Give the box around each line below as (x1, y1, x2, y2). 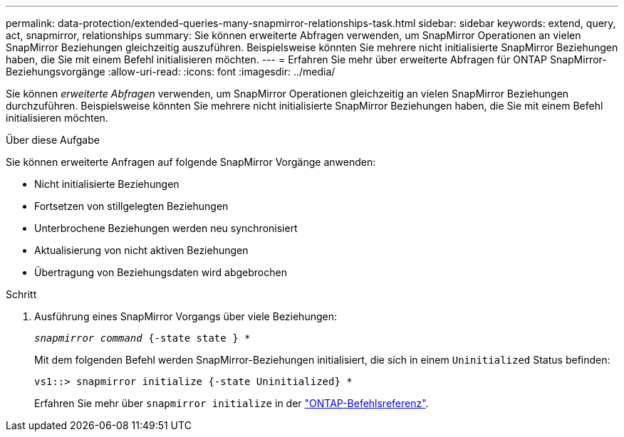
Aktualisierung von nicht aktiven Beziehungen (34, 244, 249, 256)
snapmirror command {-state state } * (34, 332, 251, 344)
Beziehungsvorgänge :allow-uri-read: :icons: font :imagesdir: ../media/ (6, 65, 336, 78)
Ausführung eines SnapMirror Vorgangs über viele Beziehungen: (34, 310, 338, 322)
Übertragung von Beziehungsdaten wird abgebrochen (34, 266, 287, 278)
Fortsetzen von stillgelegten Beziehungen (34, 200, 229, 212)
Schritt (6, 288, 37, 300)
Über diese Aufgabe (6, 134, 100, 146)
